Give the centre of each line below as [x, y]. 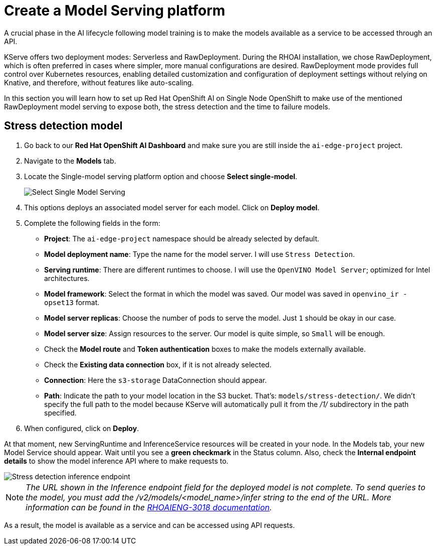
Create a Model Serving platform [115, 11]
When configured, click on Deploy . [82, 428]
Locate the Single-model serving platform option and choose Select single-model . [161, 176]
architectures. [67, 278]
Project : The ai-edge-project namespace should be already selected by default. [182, 238]
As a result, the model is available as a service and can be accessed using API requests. [150, 525]
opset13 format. [72, 302]
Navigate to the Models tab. [70, 161]
